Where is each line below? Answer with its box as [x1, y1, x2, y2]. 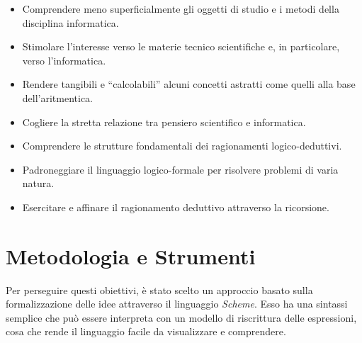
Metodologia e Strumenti [6, 241, 256, 270]
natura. [22, 176, 55, 191]
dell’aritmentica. [22, 90, 94, 105]
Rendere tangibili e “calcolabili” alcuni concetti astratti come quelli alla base [22, 77, 356, 91]
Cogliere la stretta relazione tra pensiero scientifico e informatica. [22, 114, 306, 129]
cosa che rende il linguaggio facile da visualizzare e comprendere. [6, 324, 286, 339]
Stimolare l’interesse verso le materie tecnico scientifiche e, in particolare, [22, 39, 340, 54]
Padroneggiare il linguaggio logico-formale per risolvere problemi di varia [22, 162, 339, 176]
